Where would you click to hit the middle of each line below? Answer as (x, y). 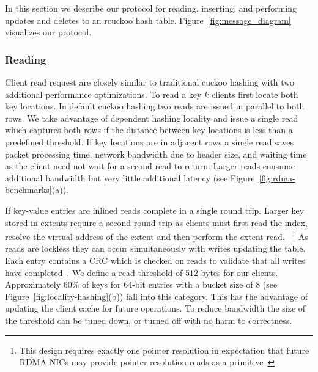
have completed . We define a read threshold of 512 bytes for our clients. (142, 272)
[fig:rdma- (277, 177)
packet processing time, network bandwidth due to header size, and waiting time (156, 154)
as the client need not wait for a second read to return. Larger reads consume (150, 166)
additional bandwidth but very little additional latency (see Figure (130, 177)
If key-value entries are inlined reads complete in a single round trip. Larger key (155, 210)
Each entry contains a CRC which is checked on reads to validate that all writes (155, 260)
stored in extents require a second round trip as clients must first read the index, (156, 222)
